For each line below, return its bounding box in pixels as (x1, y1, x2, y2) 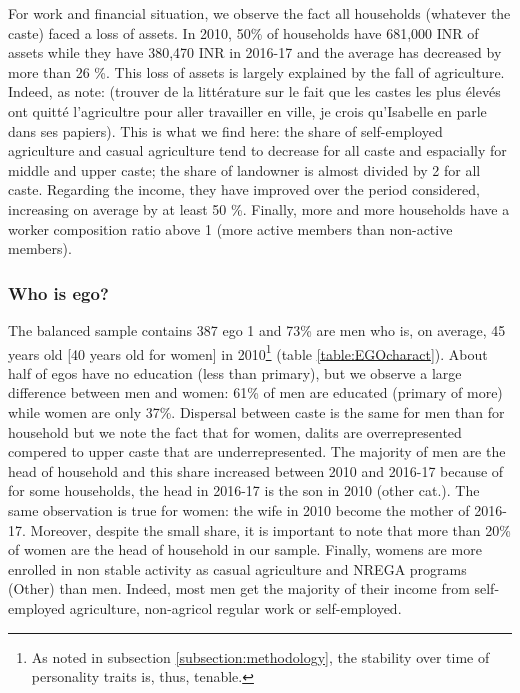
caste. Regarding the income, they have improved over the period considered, (8, 179, 480, 200)
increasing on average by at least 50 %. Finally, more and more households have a (8, 198, 510, 219)
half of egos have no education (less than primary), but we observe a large (8, 362, 462, 383)
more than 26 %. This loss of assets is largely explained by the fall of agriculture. (8, 61, 505, 82)
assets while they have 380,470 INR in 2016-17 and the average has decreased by (8, 42, 502, 63)
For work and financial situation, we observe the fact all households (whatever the (8, 3, 511, 23)
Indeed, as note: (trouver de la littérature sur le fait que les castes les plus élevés (8, 81, 501, 102)
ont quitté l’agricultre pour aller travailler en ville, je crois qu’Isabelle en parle (8, 100, 487, 121)
